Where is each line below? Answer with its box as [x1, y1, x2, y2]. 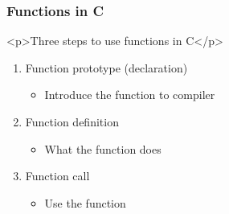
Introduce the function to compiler [44, 86, 215, 103]
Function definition [25, 113, 119, 130]
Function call [25, 167, 90, 184]
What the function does [44, 140, 162, 157]
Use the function [44, 194, 126, 211]
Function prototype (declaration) [25, 59, 188, 76]
